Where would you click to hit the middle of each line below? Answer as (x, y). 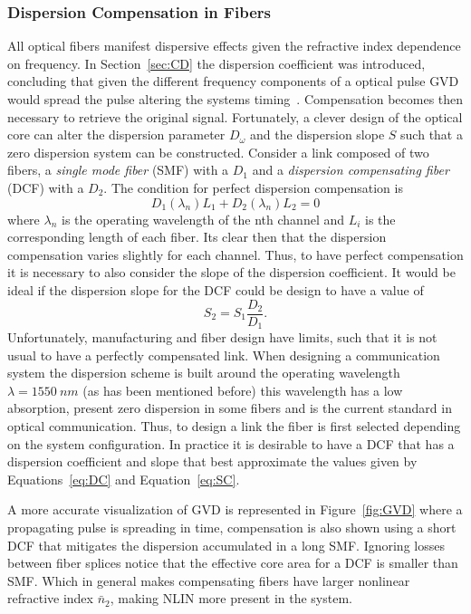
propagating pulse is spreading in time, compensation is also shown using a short (232, 527)
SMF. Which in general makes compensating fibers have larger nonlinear (209, 580)
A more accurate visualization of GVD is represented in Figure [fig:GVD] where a (235, 509)
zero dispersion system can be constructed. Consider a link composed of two (218, 152)
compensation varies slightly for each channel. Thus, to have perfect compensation (235, 254)
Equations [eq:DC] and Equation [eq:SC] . (124, 479)
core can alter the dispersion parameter (116, 134)
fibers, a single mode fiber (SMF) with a (118, 170)
